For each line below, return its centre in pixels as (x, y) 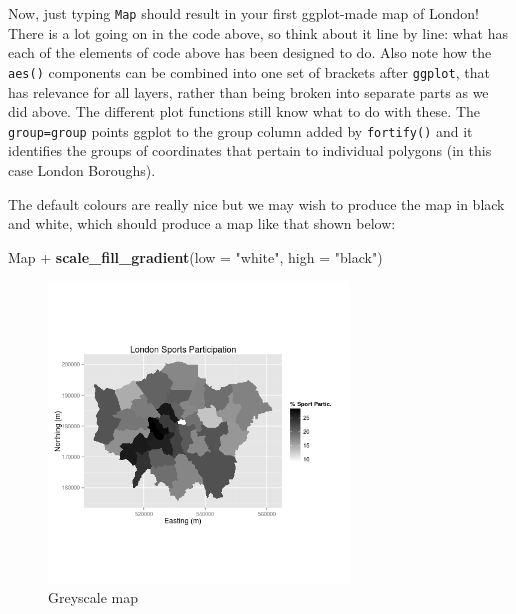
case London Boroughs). (82, 169)
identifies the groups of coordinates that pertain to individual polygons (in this (250, 150)
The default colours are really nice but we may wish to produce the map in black (256, 203)
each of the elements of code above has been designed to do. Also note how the (250, 52)
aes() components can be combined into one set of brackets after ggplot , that (249, 71)
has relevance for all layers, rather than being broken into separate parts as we (248, 91)
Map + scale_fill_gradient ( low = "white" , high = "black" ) (195, 256)
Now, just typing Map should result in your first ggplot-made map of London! (243, 13)
